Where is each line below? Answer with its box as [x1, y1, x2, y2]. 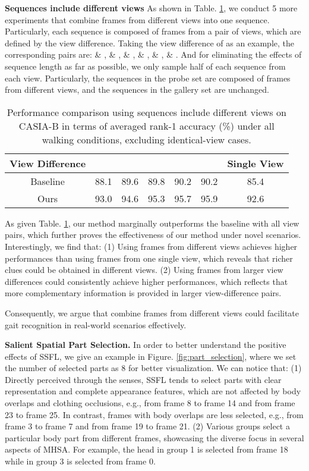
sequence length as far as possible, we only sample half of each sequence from [5, 59, 286, 72]
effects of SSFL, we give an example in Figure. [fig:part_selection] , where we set [5, 350, 297, 362]
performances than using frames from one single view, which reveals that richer [5, 252, 293, 264]
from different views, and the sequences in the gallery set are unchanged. [5, 83, 269, 96]
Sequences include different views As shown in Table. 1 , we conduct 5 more [5, 2, 298, 14]
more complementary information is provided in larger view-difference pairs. [5, 287, 282, 299]
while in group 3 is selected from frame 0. [5, 455, 156, 467]
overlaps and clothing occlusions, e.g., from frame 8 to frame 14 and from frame [5, 397, 295, 409]
